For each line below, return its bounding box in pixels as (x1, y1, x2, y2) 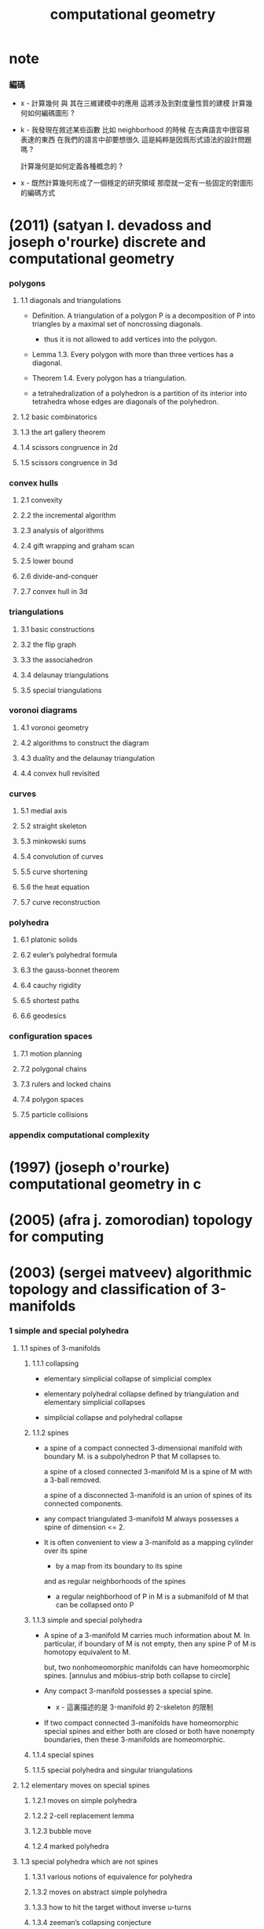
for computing (9, 1228, 104, 1246)
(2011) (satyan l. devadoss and (9, 216, 212, 234)
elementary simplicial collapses (43, 1397, 146, 1407)
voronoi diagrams (9, 705, 78, 716)
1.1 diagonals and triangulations (20, 295, 121, 304)
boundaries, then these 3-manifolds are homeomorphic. (43, 1735, 225, 1744)
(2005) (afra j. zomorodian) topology (9, 1212, 253, 1229)
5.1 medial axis (20, 806, 68, 816)
